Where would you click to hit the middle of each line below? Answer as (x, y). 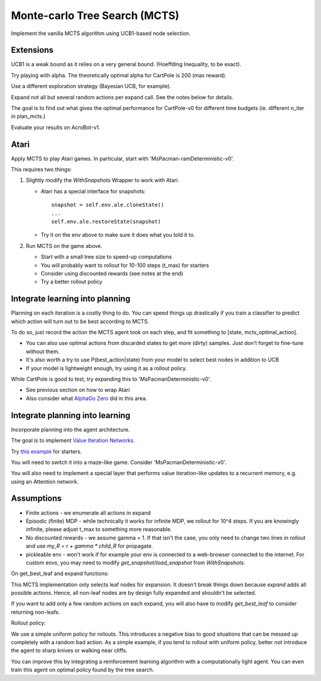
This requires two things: (41, 170)
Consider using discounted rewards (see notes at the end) (112, 273)
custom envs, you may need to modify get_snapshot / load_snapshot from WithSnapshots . (136, 563)
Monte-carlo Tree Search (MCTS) (95, 15)
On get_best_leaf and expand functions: (60, 573)
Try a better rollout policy (72, 282)
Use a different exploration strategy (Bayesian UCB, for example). (91, 86)
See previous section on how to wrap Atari (78, 390)
